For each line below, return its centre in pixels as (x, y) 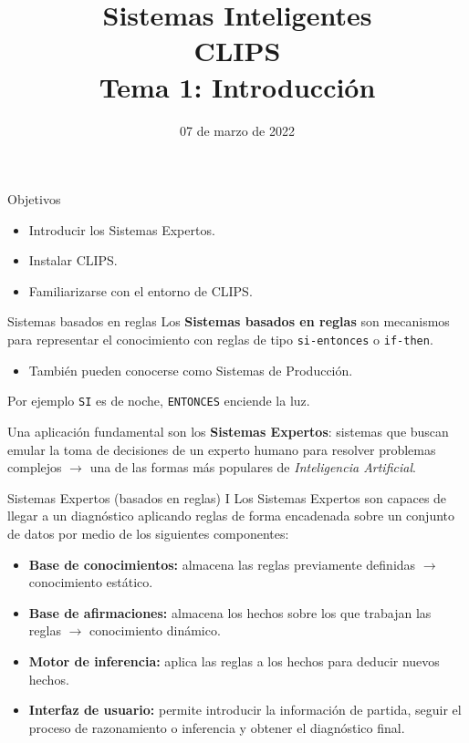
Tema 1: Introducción (237, 86)
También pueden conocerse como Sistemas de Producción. (191, 370)
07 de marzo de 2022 (237, 130)
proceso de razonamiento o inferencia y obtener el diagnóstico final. (217, 727)
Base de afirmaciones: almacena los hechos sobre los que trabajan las (230, 612)
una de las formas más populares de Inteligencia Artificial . (253, 467)
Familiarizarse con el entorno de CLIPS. (141, 290)
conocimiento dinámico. (155, 630)
